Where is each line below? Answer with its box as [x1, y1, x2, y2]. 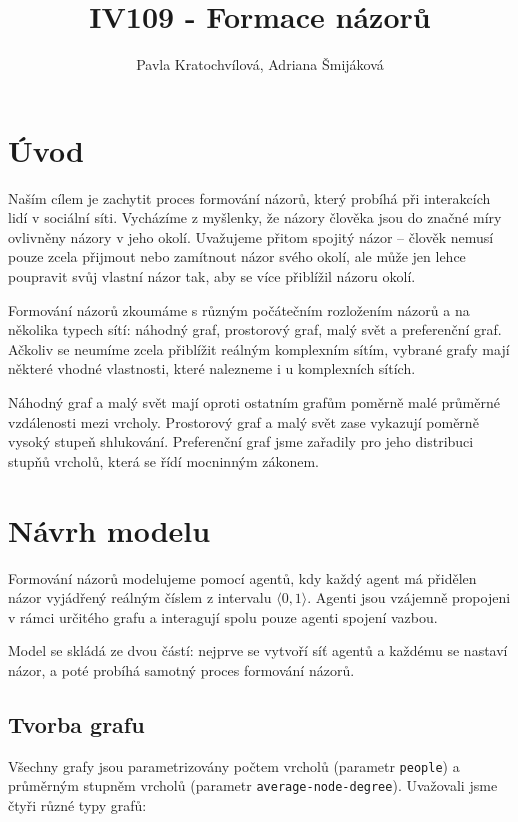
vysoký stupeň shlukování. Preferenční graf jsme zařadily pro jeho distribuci [8, 431, 474, 452]
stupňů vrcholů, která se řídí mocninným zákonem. [8, 450, 320, 471]
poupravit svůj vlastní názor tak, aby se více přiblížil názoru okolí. [8, 266, 416, 287]
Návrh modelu [8, 509, 211, 550]
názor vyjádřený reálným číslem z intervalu [8, 587, 272, 608]
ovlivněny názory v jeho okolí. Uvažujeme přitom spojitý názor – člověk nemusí [8, 226, 494, 247]
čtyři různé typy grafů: [8, 794, 147, 815]
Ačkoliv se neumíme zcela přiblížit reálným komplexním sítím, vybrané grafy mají [8, 338, 510, 359]
